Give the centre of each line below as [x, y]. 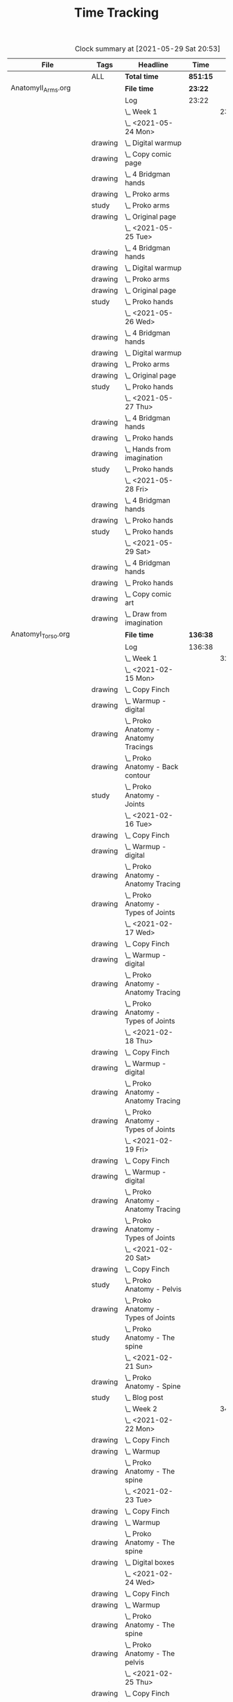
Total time [141, 76]
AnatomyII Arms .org [41, 89]
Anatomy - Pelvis [153, 1289]
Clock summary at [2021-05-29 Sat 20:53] [147, 49]
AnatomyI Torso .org [41, 635]
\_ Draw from [146, 614]
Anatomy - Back [152, 766]
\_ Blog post [144, 1397]
